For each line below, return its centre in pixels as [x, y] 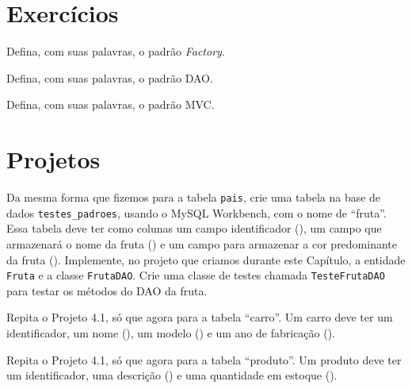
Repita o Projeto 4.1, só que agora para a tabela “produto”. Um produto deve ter [204, 359]
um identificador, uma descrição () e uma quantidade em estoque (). [172, 375]
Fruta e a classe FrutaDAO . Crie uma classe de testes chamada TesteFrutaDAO [196, 275]
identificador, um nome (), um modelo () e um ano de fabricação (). [171, 332]
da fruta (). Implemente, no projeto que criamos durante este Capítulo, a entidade [206, 259]
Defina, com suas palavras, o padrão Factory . [116, 51]
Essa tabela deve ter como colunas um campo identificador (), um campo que [194, 228]
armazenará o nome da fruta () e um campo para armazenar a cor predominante [202, 243]
